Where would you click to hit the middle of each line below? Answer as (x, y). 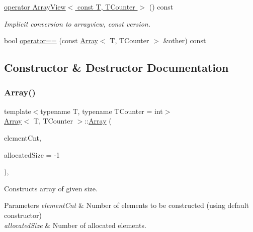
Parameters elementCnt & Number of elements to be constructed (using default (126, 205)
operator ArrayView (35, 7)
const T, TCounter (106, 7)
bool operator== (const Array (51, 40)
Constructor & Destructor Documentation (116, 68)
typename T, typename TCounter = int (102, 111)
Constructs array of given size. (51, 188)
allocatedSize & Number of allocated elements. (75, 225)
